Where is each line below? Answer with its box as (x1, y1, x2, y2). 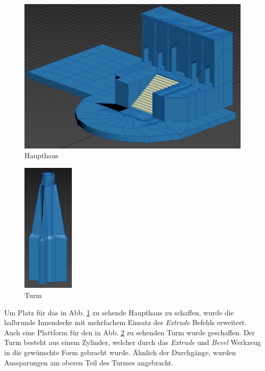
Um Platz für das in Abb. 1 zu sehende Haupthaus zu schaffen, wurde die (4, 307, 234, 317)
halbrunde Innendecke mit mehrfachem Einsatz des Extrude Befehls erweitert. (4, 317, 247, 328)
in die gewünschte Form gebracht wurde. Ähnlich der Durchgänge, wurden (4, 347, 236, 357)
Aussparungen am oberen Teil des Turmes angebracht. (4, 357, 174, 367)
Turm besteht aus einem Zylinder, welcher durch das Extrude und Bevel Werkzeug (4, 337, 261, 348)
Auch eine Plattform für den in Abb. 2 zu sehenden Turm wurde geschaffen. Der (4, 327, 255, 337)
